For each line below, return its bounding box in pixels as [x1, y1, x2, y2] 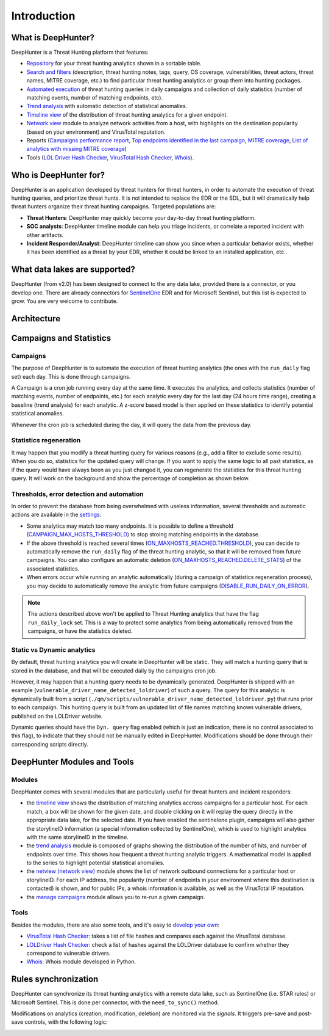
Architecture [11, 313, 61, 324]
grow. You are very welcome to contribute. [11, 297, 118, 305]
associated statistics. [26, 565, 80, 572]
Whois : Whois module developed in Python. [26, 958, 136, 965]
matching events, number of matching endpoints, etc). [26, 94, 163, 101]
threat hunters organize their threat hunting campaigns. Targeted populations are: [11, 203, 216, 210]
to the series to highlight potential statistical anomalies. [26, 859, 164, 867]
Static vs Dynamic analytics [11, 645, 96, 654]
